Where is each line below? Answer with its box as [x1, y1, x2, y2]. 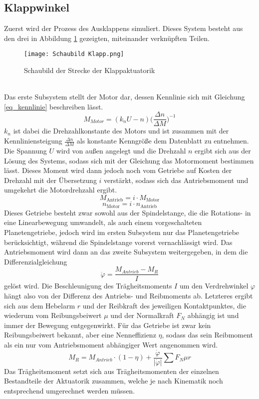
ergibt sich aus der [195, 145, 251, 155]
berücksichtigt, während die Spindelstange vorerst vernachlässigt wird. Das [4, 236, 233, 247]
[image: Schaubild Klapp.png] [24, 50, 124, 58]
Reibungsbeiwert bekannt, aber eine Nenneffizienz [4, 329, 156, 340]
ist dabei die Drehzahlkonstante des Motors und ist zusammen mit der [13, 125, 229, 136]
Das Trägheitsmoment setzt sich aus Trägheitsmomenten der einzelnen [4, 365, 219, 376]
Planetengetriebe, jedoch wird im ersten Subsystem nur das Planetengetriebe [4, 226, 240, 237]
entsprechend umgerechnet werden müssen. [4, 385, 135, 396]
